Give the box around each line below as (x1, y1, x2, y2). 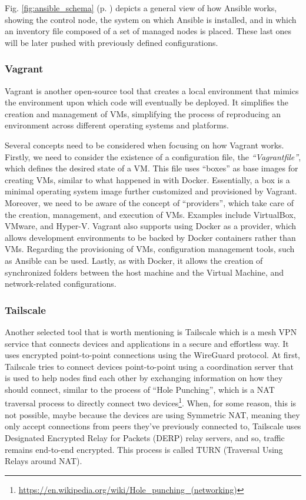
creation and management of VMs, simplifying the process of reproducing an (5, 107, 281, 120)
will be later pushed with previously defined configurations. (5, 36, 218, 48)
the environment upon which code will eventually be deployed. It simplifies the (5, 96, 289, 108)
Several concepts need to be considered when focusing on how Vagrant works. (5, 138, 284, 151)
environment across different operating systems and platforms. (5, 119, 229, 131)
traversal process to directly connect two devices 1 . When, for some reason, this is (5, 395, 297, 409)
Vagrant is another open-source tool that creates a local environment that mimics (5, 84, 299, 97)
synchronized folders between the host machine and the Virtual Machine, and (5, 266, 284, 278)
